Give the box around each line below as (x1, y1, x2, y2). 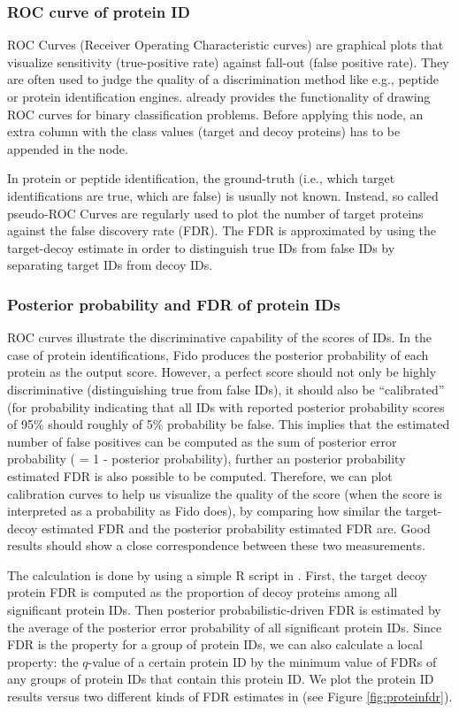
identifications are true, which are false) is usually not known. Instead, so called (7, 186, 439, 204)
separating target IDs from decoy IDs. (7, 256, 213, 274)
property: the (7, 652, 79, 670)
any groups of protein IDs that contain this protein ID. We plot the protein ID (7, 670, 434, 688)
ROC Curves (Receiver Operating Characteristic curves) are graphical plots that (7, 35, 444, 54)
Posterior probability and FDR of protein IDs (7, 293, 340, 315)
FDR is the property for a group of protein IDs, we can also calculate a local (7, 635, 423, 654)
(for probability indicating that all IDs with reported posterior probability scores (7, 397, 445, 416)
